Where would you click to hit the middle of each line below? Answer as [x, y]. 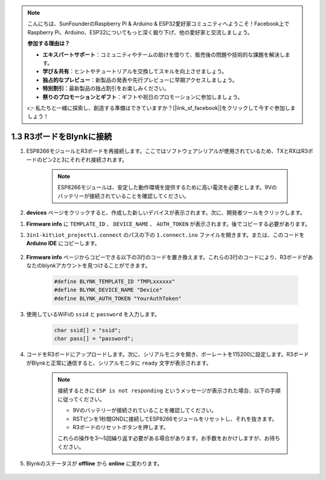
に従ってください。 [81, 399]
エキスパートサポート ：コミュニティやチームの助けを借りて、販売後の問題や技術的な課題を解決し [164, 54]
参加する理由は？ [49, 44]
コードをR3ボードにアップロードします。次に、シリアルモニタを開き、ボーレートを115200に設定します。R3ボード [168, 354]
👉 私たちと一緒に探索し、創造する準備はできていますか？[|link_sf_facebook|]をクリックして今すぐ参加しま [161, 108]
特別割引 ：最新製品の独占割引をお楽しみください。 [106, 88]
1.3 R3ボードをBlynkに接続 [62, 137]
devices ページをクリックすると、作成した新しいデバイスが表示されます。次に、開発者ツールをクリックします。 [166, 213]
